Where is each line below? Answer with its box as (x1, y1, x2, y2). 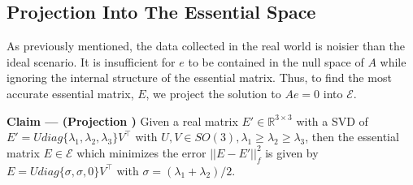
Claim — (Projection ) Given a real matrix (7, 112, 238, 129)
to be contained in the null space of (188, 53, 364, 70)
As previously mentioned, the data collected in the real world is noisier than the (7, 37, 406, 54)
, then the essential (305, 128, 399, 145)
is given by (265, 144, 319, 161)
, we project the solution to (146, 84, 281, 101)
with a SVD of (296, 112, 368, 129)
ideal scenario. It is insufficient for (7, 53, 176, 70)
